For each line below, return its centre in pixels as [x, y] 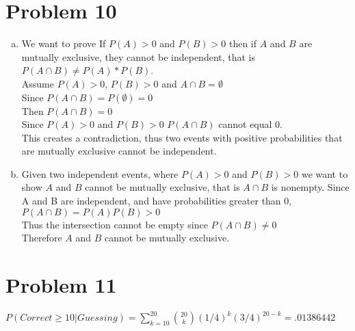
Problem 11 [61, 285]
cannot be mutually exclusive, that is [162, 187]
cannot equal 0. [250, 124]
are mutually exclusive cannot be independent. [119, 151]
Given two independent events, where [100, 173]
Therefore [42, 238]
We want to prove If [64, 43]
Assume [38, 83]
